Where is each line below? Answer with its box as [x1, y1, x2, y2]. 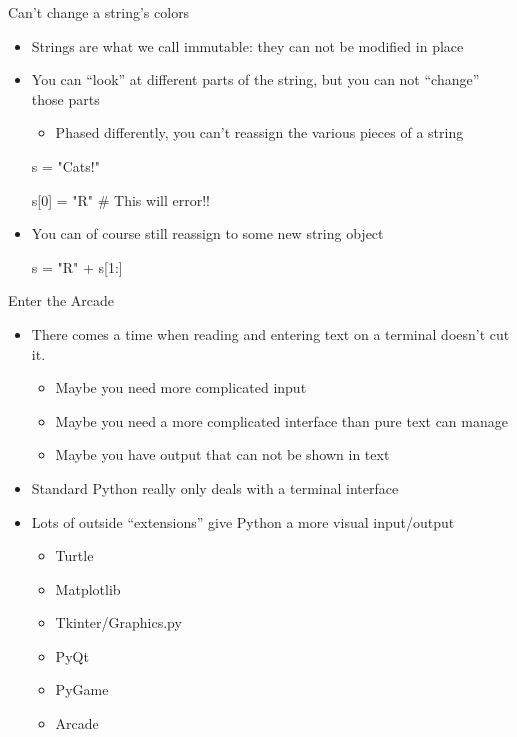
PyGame [55, 679, 109, 700]
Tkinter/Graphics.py [55, 612, 182, 633]
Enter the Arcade [8, 290, 115, 311]
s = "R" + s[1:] [31, 256, 123, 277]
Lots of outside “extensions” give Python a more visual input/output [31, 511, 455, 532]
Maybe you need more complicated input [55, 377, 307, 398]
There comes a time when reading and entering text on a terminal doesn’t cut [31, 323, 510, 344]
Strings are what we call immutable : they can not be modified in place [31, 35, 464, 56]
